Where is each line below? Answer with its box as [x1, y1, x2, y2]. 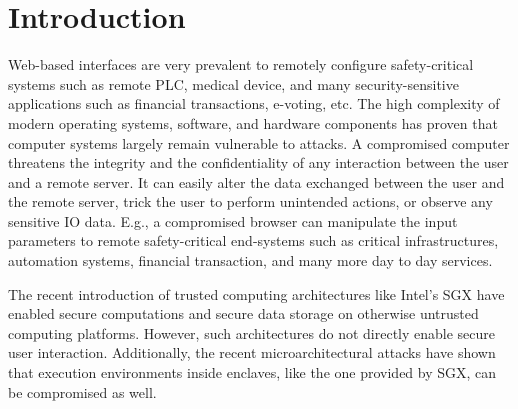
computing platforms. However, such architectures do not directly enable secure [8, 322, 496, 343]
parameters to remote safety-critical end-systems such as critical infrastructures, [8, 230, 499, 251]
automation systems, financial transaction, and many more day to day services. [8, 250, 493, 271]
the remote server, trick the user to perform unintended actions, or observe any [8, 191, 493, 212]
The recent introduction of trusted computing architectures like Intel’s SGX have [8, 283, 505, 304]
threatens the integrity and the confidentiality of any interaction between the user [8, 152, 509, 173]
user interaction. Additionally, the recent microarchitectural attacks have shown [8, 342, 496, 363]
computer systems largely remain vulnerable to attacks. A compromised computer [8, 132, 510, 153]
